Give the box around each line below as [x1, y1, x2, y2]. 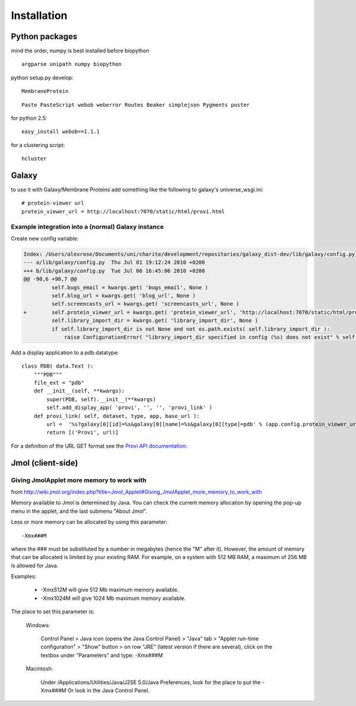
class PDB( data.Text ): [21, 363, 94, 370]
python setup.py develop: [11, 74, 74, 81]
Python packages [11, 31, 78, 41]
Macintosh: [26, 665, 53, 672]
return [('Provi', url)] [46, 429, 119, 436]
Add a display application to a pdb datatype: [11, 349, 119, 356]
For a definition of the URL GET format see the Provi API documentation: [11, 442, 187, 449]
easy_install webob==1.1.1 [21, 128, 100, 135]
